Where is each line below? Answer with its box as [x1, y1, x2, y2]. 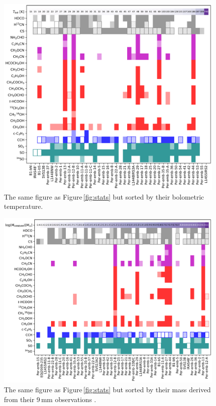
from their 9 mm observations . [4, 394, 96, 404]
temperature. [4, 201, 43, 211]
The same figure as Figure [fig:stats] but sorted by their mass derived [4, 384, 211, 395]
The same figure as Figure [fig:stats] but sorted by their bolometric [4, 191, 204, 202]
